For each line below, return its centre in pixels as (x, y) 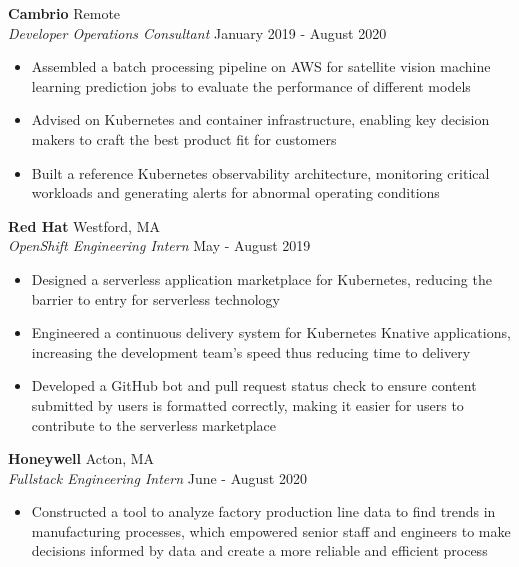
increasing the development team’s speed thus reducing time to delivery (251, 351)
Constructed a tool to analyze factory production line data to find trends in (263, 511)
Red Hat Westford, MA (84, 225)
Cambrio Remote (64, 13)
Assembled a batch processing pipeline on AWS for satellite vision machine (261, 66)
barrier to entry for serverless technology (156, 298)
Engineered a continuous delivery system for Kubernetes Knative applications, (271, 332)
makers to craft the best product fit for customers (184, 138)
